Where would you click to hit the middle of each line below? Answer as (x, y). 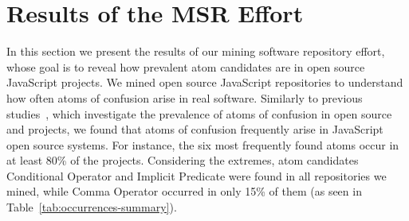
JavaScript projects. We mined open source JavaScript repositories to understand (205, 82)
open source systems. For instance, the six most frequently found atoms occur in (203, 144)
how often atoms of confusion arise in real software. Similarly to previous (185, 97)
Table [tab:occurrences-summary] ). (92, 207)
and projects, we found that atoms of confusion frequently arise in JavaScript (195, 129)
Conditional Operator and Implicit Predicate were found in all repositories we (197, 175)
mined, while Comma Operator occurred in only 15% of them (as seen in (184, 191)
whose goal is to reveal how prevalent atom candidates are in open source (186, 66)
